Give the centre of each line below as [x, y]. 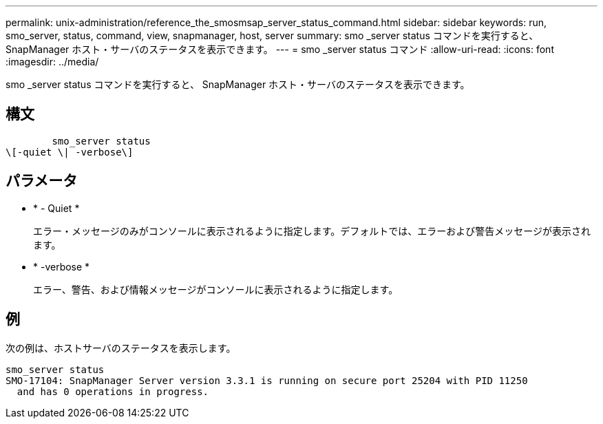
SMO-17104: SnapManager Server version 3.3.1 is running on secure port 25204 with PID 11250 [267, 380]
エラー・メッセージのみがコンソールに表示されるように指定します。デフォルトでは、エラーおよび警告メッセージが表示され [312, 231]
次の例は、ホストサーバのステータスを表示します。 [121, 348]
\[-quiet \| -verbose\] [70, 152]
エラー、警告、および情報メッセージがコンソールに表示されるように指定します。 [216, 289]
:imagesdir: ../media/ [52, 62]
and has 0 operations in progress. [113, 391]
